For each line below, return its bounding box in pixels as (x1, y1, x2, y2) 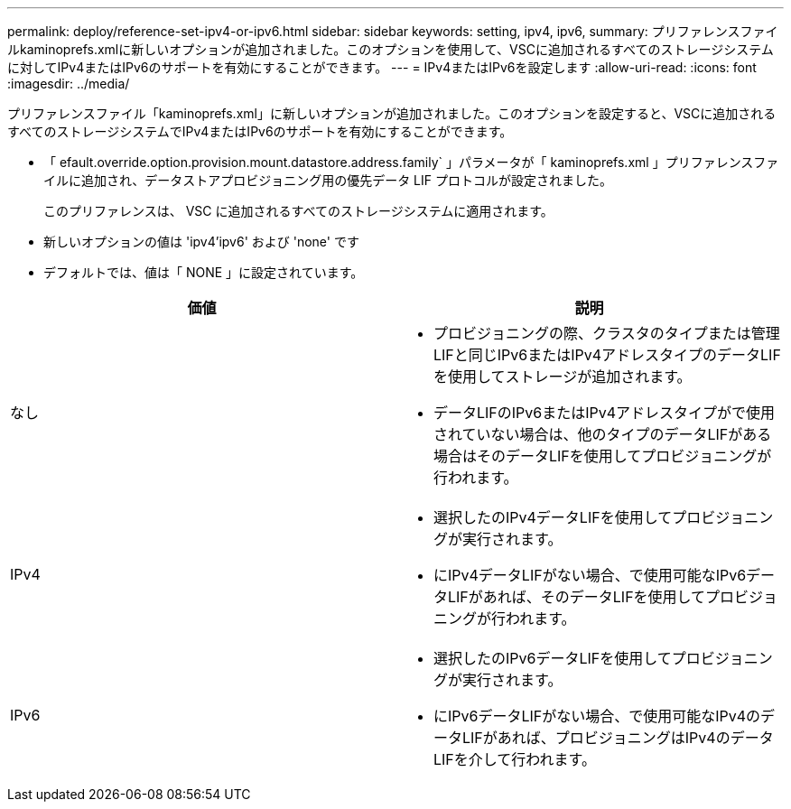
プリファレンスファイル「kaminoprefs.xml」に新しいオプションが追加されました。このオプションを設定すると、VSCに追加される (7, 106, 777, 121)
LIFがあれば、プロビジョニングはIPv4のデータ (462, 729, 774, 747)
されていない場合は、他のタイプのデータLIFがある (433, 425, 772, 443)
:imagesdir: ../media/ (7, 76, 130, 91)
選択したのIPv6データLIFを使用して (433, 649, 672, 667)
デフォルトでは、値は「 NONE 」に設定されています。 (43, 265, 364, 280)
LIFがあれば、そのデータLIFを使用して (448, 588, 706, 606)
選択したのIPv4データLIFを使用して (433, 508, 673, 526)
